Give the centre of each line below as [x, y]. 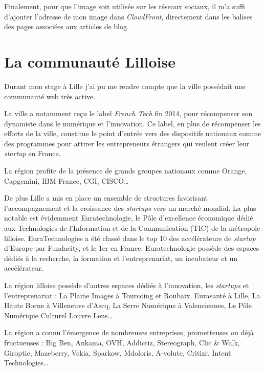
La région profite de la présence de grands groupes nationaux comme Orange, [126, 171]
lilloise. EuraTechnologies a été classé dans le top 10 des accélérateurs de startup [130, 238]
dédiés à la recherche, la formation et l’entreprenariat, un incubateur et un [121, 258]
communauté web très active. [50, 96]
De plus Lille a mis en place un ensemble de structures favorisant [106, 198]
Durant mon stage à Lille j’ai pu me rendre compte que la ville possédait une [125, 86]
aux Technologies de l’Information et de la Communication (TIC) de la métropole [132, 228]
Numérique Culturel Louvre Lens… [58, 315]
